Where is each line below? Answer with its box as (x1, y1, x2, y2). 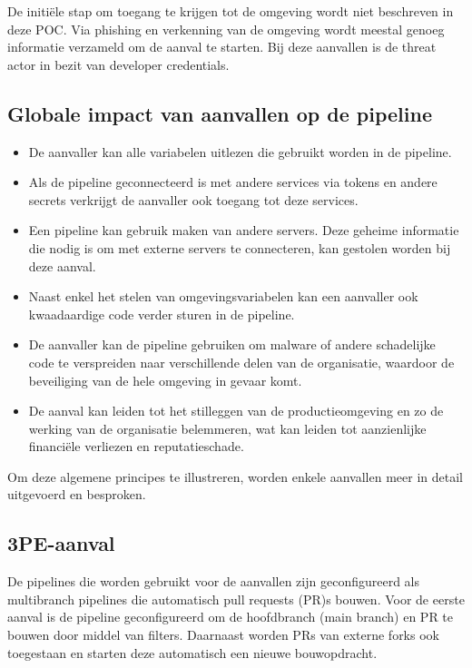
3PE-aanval (7, 529, 115, 557)
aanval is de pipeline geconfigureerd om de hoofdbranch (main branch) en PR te (7, 607, 454, 626)
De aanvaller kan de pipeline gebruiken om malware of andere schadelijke (28, 335, 436, 354)
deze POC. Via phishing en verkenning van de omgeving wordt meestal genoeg (7, 19, 445, 38)
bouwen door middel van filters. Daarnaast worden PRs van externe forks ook (7, 625, 439, 644)
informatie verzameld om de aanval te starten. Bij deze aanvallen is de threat (7, 37, 437, 56)
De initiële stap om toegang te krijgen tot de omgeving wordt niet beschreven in (7, 2, 454, 20)
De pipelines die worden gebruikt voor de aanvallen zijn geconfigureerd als (7, 572, 420, 591)
